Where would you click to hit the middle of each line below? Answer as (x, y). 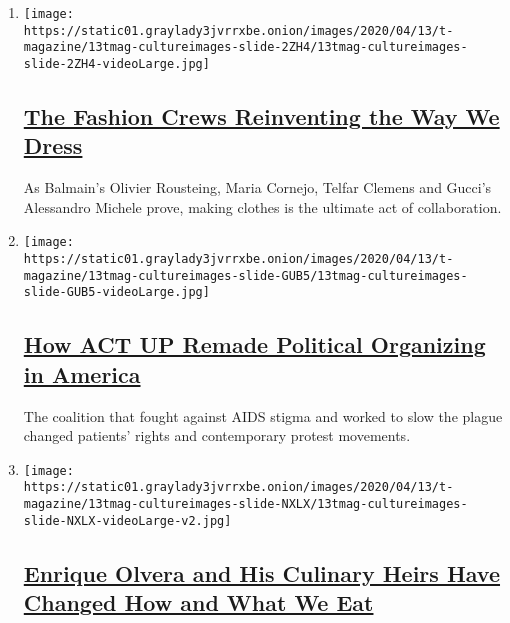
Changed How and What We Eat (198, 602)
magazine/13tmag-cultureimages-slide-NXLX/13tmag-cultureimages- (245, 504)
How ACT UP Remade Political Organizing (254, 344)
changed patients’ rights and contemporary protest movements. (217, 435)
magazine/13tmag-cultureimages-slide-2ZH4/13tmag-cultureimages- (245, 47)
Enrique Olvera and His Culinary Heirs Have (262, 572)
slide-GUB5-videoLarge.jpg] (116, 292)
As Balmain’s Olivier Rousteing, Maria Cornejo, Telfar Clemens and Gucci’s (257, 187)
